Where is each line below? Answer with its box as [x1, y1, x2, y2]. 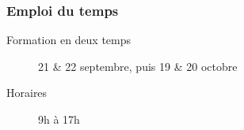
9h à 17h [38, 111, 80, 127]
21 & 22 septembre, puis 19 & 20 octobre [38, 58, 238, 74]
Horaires [6, 84, 48, 101]
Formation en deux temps [6, 32, 132, 48]
